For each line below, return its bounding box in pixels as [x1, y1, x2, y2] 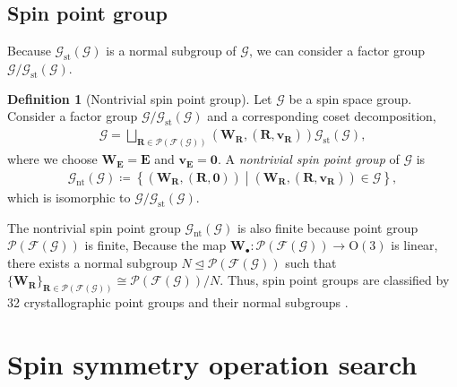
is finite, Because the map [84, 236, 227, 254]
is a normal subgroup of [106, 41, 237, 60]
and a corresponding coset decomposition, [207, 107, 436, 125]
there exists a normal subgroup [7, 253, 177, 271]
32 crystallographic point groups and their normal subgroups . [7, 293, 349, 312]
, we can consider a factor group [248, 41, 426, 60]
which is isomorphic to [7, 187, 131, 206]
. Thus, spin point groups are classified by [220, 271, 450, 289]
